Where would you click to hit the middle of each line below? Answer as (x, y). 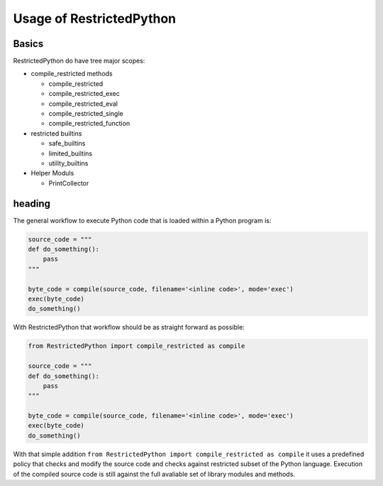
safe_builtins (67, 144)
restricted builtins (56, 133)
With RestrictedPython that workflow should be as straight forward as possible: (129, 328)
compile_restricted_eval (83, 104)
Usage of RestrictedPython (95, 18)
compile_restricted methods (72, 74)
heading (32, 204)
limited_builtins (70, 153)
